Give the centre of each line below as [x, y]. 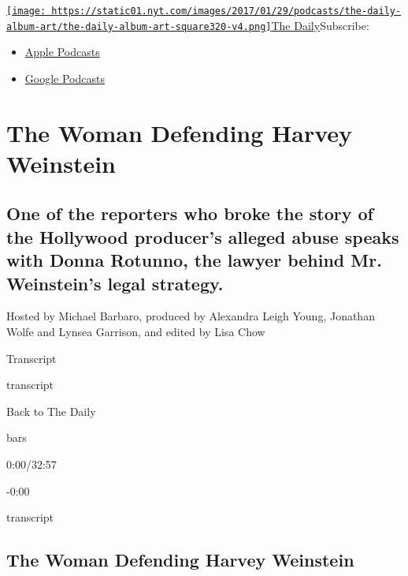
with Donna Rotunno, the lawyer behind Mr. [194, 260]
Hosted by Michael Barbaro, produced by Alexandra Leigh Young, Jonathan [191, 316]
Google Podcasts [65, 78]
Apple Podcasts [62, 52]
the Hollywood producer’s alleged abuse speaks [203, 236]
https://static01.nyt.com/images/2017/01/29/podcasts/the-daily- [226, 11]
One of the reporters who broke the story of [190, 213]
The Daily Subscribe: [320, 25]
